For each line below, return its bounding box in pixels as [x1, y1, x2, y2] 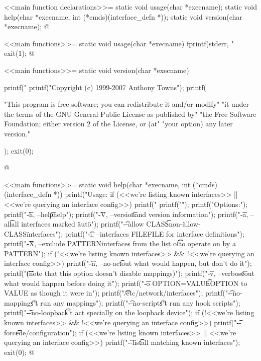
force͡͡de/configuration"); [4, 327, 77, 337]
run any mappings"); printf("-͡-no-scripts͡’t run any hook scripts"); [40, 297, 240, 308]
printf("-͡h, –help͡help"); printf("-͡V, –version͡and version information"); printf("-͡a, [4, 208, 248, 219]
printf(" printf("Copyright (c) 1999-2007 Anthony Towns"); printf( [4, 82, 206, 92]
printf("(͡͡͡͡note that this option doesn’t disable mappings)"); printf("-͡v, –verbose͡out [4, 268, 254, 278]
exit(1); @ [4, 48, 35, 58]
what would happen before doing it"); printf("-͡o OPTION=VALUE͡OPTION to [4, 277, 247, 288]
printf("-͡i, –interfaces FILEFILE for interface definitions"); [65, 228, 244, 239]
